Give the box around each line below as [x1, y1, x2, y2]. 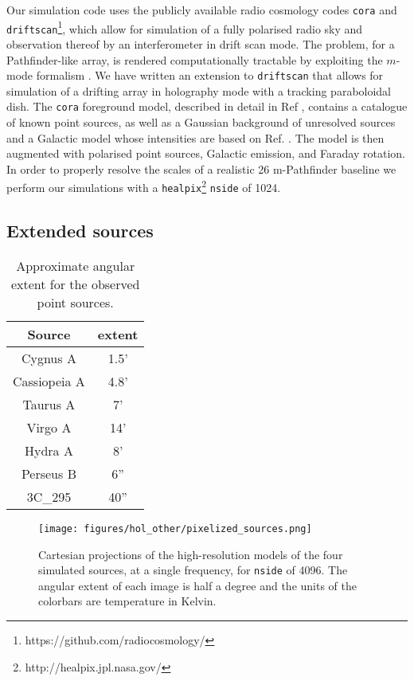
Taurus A [22, 394, 76, 413]
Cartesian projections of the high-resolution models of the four [38, 546, 343, 562]
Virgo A [26, 417, 72, 436]
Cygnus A [21, 348, 76, 367]
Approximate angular [16, 256, 135, 275]
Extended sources [6, 218, 154, 243]
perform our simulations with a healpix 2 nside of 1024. [6, 177, 281, 196]
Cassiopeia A [13, 371, 85, 390]
